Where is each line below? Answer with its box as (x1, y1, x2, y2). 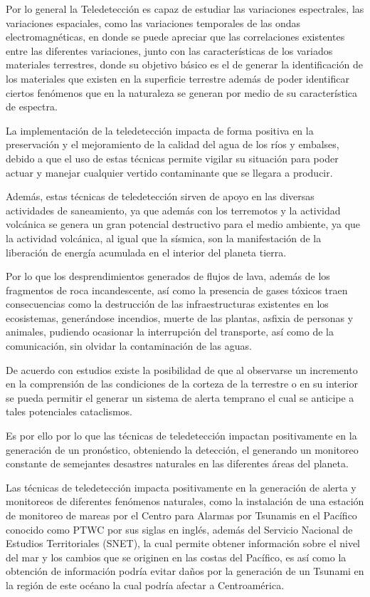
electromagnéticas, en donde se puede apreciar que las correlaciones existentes (6, 29, 345, 44)
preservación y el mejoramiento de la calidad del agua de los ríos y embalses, (6, 137, 339, 152)
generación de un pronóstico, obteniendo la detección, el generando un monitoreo (6, 442, 359, 457)
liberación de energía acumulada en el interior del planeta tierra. (6, 244, 287, 259)
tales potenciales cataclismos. (6, 404, 132, 419)
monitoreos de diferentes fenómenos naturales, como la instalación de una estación (6, 494, 364, 509)
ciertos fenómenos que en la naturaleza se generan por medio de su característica (6, 85, 358, 100)
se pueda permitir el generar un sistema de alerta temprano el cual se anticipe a (6, 390, 354, 405)
